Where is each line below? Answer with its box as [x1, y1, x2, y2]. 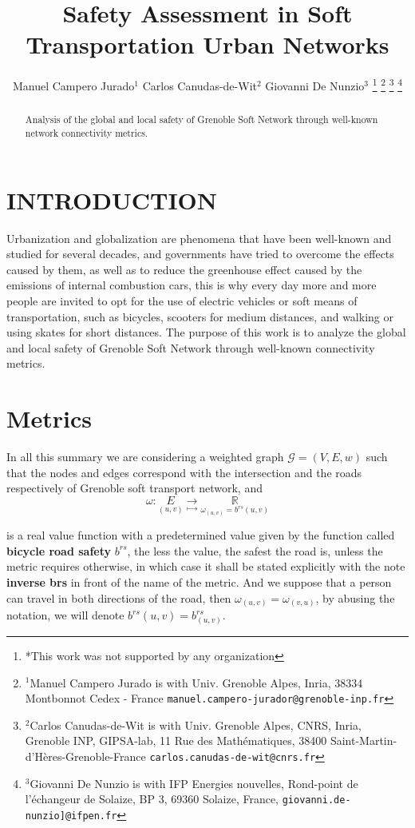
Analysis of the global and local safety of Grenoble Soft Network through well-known [25, 113, 378, 126]
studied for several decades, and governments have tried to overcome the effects [6, 245, 394, 262]
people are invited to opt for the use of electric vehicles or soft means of [6, 292, 358, 309]
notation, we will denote [6, 607, 125, 623]
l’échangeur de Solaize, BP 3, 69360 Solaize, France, [25, 790, 279, 807]
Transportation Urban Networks [26, 28, 389, 61]
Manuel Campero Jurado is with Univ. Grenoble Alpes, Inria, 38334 [30, 674, 363, 691]
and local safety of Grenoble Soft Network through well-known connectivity [6, 339, 375, 356]
